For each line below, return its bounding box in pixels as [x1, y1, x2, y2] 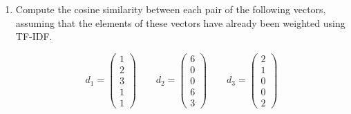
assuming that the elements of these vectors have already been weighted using [15, 15, 345, 30]
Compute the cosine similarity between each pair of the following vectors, [15, 2, 326, 16]
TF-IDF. [15, 29, 53, 44]
